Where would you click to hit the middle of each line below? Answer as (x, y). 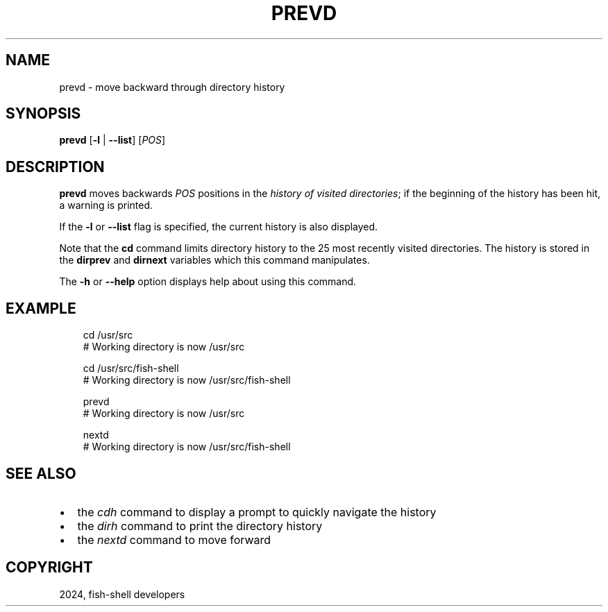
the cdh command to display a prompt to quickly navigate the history (257, 512)
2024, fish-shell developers (122, 594)
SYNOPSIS (43, 114)
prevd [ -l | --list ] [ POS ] (112, 140)
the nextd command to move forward (174, 539)
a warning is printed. (106, 205)
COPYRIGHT (49, 568)
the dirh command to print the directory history (200, 526)
